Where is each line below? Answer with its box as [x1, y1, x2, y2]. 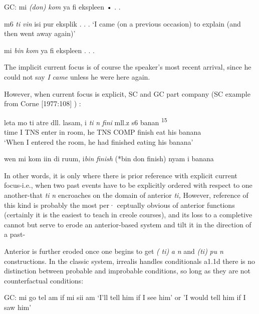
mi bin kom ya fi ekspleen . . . [4, 45, 95, 55]
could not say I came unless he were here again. [4, 71, 150, 82]
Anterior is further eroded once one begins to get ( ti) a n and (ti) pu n [4, 245, 223, 256]
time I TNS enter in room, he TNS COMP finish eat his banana [4, 127, 201, 137]
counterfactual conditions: [4, 275, 84, 285]
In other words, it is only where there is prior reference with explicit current [4, 170, 237, 180]
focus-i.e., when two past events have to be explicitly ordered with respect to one [4, 180, 252, 190]
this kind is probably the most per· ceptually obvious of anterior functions [4, 199, 235, 210]
